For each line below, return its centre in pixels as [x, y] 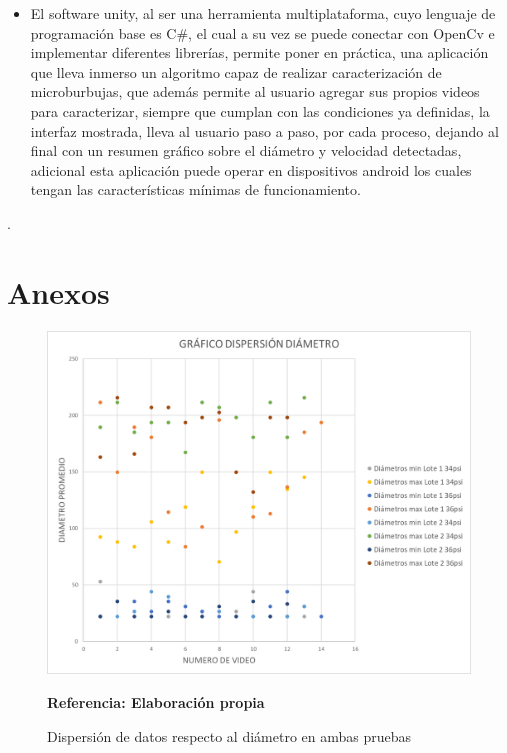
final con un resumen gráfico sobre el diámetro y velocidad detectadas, [246, 150]
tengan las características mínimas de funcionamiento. [195, 189]
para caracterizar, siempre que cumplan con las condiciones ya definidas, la [260, 110]
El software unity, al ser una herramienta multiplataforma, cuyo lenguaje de [263, 13]
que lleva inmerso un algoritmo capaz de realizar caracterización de [236, 71]
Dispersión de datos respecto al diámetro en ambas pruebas [229, 735]
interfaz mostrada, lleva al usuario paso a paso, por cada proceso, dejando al [264, 130]
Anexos [58, 291]
